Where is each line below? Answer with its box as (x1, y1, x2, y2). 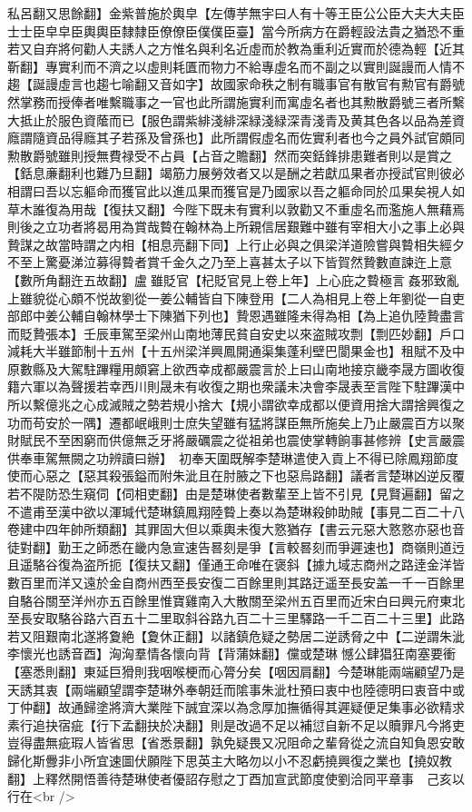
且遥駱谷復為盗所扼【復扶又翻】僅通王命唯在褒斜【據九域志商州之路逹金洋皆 (7, 555, 465, 574)
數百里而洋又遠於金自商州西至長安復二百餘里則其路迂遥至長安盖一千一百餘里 (7, 573, 465, 591)
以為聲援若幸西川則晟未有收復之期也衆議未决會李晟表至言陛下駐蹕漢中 (44, 377, 465, 396)
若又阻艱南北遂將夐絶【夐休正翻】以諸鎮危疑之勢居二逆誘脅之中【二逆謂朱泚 (7, 626, 465, 645)
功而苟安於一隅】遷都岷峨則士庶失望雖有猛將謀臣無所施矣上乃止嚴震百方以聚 (7, 412, 465, 431)
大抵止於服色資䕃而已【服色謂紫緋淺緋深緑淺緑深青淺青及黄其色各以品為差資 (7, 110, 465, 129)
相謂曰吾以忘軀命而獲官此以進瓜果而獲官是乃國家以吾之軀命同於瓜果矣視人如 (7, 181, 465, 200)
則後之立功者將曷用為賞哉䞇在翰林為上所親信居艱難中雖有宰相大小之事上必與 (7, 217, 465, 236)
